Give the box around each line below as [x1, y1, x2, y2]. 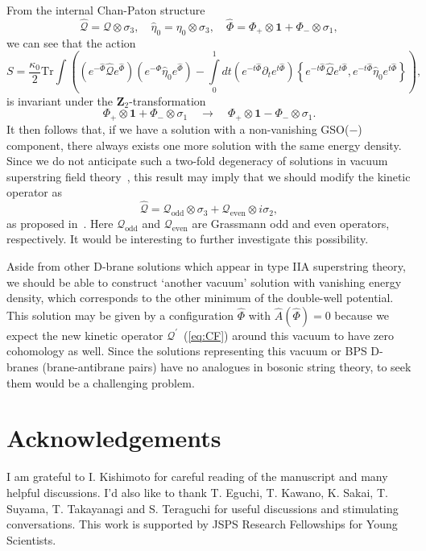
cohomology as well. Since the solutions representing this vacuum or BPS [6, 342, 367, 359]
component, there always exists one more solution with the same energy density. [6, 136, 402, 153]
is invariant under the [6, 92, 114, 109]
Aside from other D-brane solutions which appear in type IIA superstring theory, [6, 258, 406, 275]
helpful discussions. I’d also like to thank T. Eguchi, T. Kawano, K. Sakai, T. [6, 483, 388, 500]
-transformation [129, 92, 206, 109]
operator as [6, 184, 62, 201]
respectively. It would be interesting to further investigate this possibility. [6, 230, 369, 247]
